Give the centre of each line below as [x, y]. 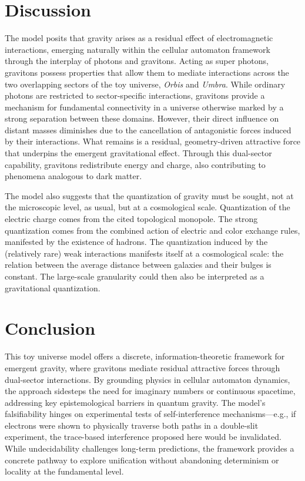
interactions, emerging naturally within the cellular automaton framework [138, 49]
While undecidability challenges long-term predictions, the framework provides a [150, 448]
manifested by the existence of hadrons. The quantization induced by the [136, 242]
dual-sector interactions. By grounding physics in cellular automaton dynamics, [148, 379]
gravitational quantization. [53, 287]
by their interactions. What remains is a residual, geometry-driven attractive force [153, 141]
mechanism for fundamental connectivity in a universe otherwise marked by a [144, 107]
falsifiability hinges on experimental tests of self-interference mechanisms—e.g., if [150, 414]
